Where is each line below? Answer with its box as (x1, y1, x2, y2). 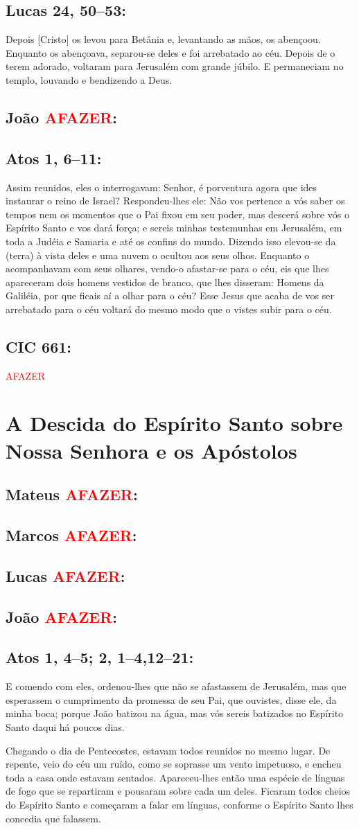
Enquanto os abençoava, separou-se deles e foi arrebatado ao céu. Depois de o (6, 45, 335, 60)
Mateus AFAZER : (6, 484, 138, 505)
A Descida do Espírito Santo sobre (6, 409, 343, 437)
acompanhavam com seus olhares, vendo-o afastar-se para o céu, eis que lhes (6, 261, 329, 276)
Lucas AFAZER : (6, 565, 125, 586)
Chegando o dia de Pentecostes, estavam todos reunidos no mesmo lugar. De (6, 743, 331, 757)
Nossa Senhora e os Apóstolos (6, 436, 297, 464)
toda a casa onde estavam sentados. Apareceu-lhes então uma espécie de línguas (6, 770, 345, 784)
